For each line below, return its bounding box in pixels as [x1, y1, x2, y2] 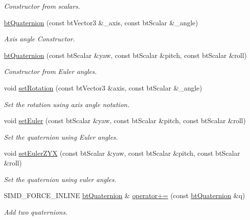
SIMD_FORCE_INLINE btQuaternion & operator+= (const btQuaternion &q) [4, 190, 245, 201]
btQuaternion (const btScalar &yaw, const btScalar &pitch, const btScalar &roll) [4, 50, 247, 60]
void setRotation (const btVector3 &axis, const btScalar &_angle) [4, 82, 202, 92]
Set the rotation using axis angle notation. [4, 99, 130, 109]
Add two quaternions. [4, 206, 68, 217]
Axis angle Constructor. [4, 34, 75, 44]
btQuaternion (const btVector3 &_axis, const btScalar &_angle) [4, 17, 198, 27]
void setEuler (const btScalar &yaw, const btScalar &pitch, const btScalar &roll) [4, 115, 246, 126]
